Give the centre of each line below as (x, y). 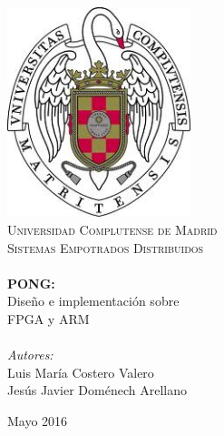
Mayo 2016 (38, 420)
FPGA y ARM (49, 318)
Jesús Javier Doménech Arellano (97, 390)
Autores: (30, 355)
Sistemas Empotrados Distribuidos (106, 247)
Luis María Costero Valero (81, 372)
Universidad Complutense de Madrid (112, 229)
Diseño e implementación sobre (93, 301)
